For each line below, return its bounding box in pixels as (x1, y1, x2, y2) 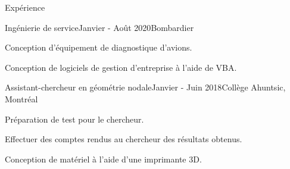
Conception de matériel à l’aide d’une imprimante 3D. (5, 152, 202, 165)
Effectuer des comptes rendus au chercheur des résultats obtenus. (5, 133, 242, 145)
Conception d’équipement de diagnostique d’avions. (5, 41, 192, 54)
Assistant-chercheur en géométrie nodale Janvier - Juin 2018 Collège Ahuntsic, (5, 81, 286, 93)
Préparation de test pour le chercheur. (5, 112, 144, 125)
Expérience (5, 1, 45, 13)
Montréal (5, 92, 38, 105)
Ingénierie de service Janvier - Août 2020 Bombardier (5, 21, 194, 33)
